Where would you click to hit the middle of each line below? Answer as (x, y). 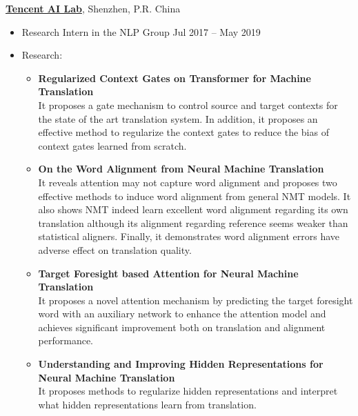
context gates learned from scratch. (112, 145)
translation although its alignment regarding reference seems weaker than (193, 222)
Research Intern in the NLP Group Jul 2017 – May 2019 (141, 31)
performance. (66, 340)
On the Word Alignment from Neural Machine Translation (181, 169)
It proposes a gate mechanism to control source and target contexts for (188, 105)
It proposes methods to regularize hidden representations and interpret (188, 391)
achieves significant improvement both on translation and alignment (182, 327)
